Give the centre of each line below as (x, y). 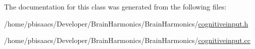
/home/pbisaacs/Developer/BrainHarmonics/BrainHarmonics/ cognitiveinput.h (126, 23)
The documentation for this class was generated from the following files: (115, 6)
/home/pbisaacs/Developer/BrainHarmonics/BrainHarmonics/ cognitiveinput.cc (127, 40)
